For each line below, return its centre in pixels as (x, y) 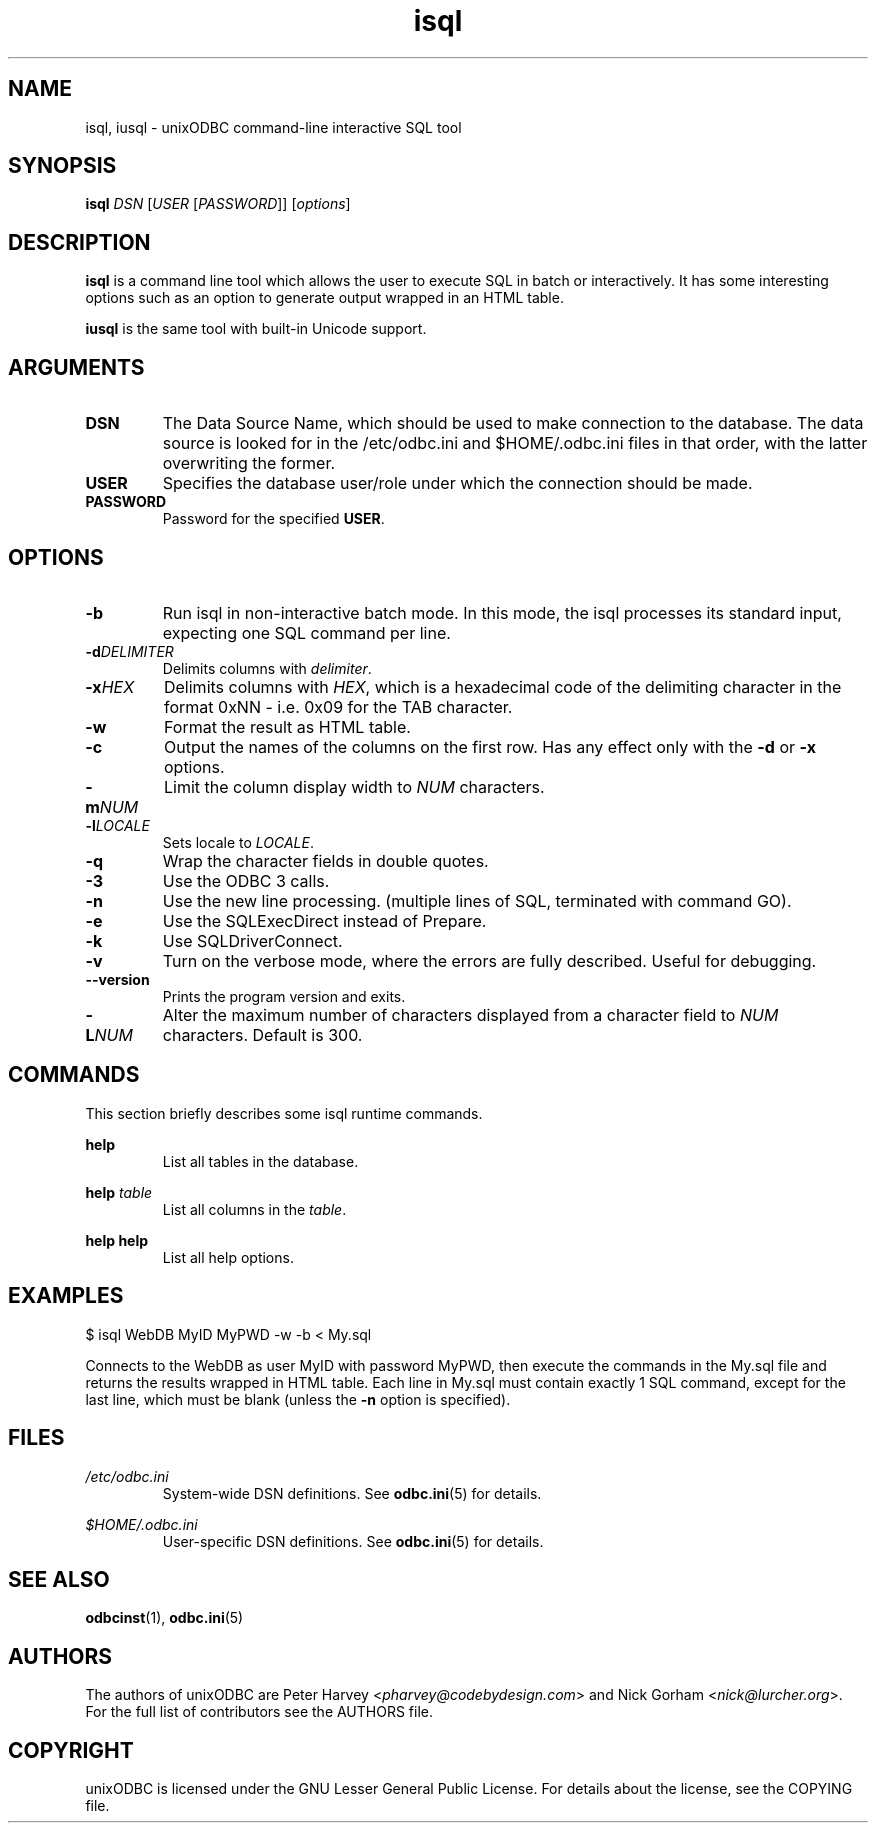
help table (119, 1192)
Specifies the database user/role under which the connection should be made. (457, 483)
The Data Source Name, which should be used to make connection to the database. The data (513, 423)
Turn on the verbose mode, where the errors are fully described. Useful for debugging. (489, 960)
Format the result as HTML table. (287, 726)
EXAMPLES (66, 1296)
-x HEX (110, 686)
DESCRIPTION (79, 242)
